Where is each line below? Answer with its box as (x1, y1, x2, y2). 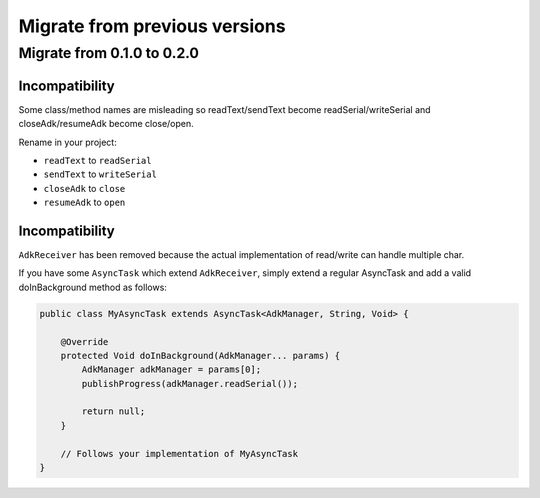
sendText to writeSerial (43, 168, 157, 180)
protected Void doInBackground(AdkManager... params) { (60, 350, 341, 361)
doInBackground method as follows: (18, 281, 167, 293)
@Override (60, 336, 109, 347)
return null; (81, 406, 146, 417)
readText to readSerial (43, 154, 152, 166)
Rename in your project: (18, 136, 117, 148)
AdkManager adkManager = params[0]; (81, 364, 262, 375)
